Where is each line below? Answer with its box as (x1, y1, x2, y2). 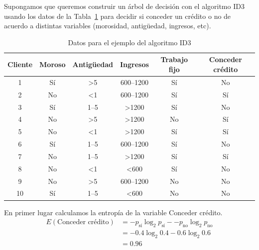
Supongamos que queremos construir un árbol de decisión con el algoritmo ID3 (4, 1, 245, 11)
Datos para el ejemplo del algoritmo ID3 (68, 37, 191, 47)
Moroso (39, 59, 66, 70)
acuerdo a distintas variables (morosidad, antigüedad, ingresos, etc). (4, 20, 211, 31)
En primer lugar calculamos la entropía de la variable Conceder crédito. (4, 207, 223, 217)
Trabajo (160, 54, 188, 65)
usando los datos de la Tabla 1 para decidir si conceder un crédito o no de (4, 10, 231, 21)
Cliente (7, 59, 33, 70)
